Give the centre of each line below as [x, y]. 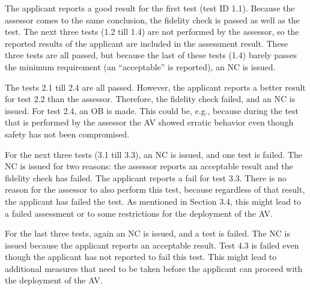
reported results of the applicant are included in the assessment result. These [147, 43]
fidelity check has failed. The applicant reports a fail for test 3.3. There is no [146, 177]
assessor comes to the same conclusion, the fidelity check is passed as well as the [152, 20]
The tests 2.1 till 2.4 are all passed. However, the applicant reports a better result [155, 87]
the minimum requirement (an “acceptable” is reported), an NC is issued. [140, 66]
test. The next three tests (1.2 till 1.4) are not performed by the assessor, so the [152, 32]
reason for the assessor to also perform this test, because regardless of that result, [155, 189]
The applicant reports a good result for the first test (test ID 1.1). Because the [150, 8]
